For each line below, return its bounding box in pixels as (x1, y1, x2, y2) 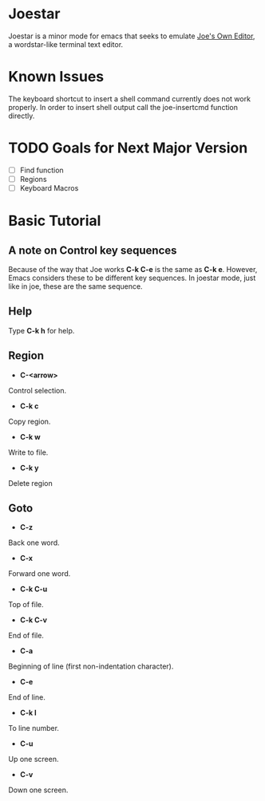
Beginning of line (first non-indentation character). (8, 661, 174, 671)
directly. (8, 111, 35, 120)
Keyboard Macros (19, 183, 79, 192)
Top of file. (8, 600, 44, 610)
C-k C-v (19, 615, 48, 625)
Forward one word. (8, 569, 71, 578)
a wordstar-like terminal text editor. (8, 39, 124, 49)
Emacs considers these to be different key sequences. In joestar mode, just (8, 273, 256, 282)
